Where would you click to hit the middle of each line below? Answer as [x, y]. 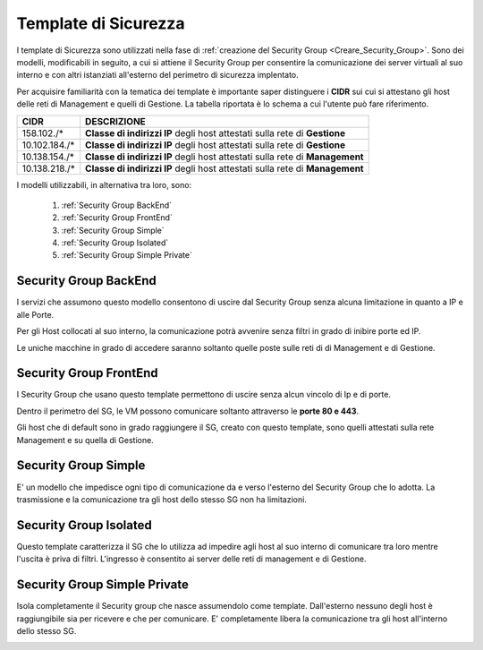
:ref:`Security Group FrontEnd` [117, 218]
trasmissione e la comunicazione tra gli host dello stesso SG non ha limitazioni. [162, 499]
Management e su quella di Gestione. [85, 440]
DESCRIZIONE [116, 121]
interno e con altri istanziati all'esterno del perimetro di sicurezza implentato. [157, 75]
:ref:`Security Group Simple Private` [127, 255]
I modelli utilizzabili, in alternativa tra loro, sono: [104, 184]
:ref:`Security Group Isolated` [115, 243]
